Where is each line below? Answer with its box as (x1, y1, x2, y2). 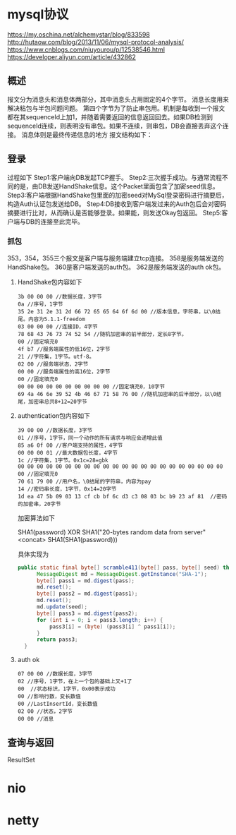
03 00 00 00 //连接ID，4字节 (17, 323, 98, 330)
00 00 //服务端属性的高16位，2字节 (17, 368, 111, 375)
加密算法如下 (17, 513, 55, 522)
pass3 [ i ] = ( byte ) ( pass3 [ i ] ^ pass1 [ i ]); (49, 623, 176, 630)
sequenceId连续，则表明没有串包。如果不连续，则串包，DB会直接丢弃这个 (7, 121, 223, 130)
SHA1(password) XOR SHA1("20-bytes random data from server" (17, 527, 206, 536)
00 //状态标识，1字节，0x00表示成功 (17, 685, 116, 692)
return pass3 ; (36, 636, 78, 643)
